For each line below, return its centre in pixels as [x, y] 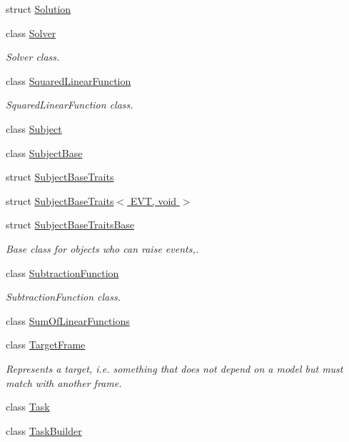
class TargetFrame [46, 345]
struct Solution [39, 9]
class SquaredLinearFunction [69, 80]
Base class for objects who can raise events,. [102, 248]
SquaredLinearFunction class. [70, 105]
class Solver [31, 32]
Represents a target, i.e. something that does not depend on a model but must [174, 368]
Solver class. [33, 57]
